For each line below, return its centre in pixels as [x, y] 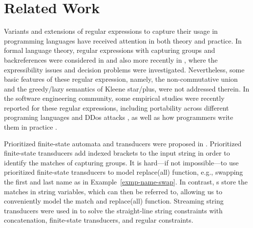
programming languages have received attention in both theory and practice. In [123, 40]
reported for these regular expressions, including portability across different [116, 107]
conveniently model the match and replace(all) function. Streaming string [114, 201]
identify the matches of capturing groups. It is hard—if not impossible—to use [121, 162]
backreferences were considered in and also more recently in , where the [111, 59]
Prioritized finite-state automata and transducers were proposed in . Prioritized [123, 143]
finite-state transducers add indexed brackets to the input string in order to [117, 153]
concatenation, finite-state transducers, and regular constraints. [99, 220]
